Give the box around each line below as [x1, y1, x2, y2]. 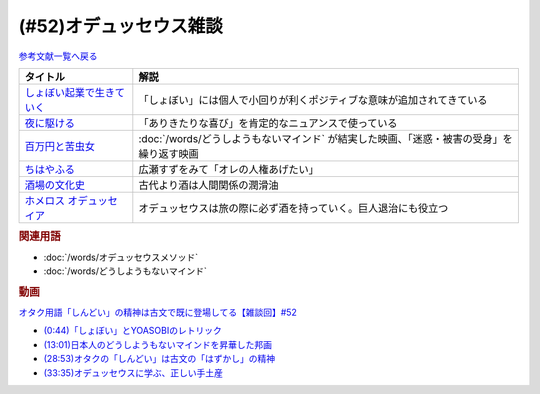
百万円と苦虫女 [24, 139, 95, 153]
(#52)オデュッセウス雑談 [18, 15, 224, 37]
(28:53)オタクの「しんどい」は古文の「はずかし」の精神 [43, 353, 275, 365]
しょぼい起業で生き [24, 85, 115, 99]
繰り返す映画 [138, 146, 199, 160]
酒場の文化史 [24, 178, 85, 192]
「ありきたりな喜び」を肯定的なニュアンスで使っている [138, 116, 398, 130]
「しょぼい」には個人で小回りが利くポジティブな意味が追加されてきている [138, 93, 488, 107]
